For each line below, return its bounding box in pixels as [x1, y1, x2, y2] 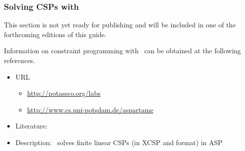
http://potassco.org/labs [27, 88, 101, 98]
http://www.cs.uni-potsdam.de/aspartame [27, 104, 154, 114]
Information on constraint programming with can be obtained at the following [4, 45, 241, 56]
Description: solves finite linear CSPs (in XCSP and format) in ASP [15, 137, 223, 147]
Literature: [15, 121, 48, 131]
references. [4, 55, 35, 65]
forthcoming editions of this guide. [4, 29, 107, 39]
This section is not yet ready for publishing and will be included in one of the [4, 20, 236, 30]
